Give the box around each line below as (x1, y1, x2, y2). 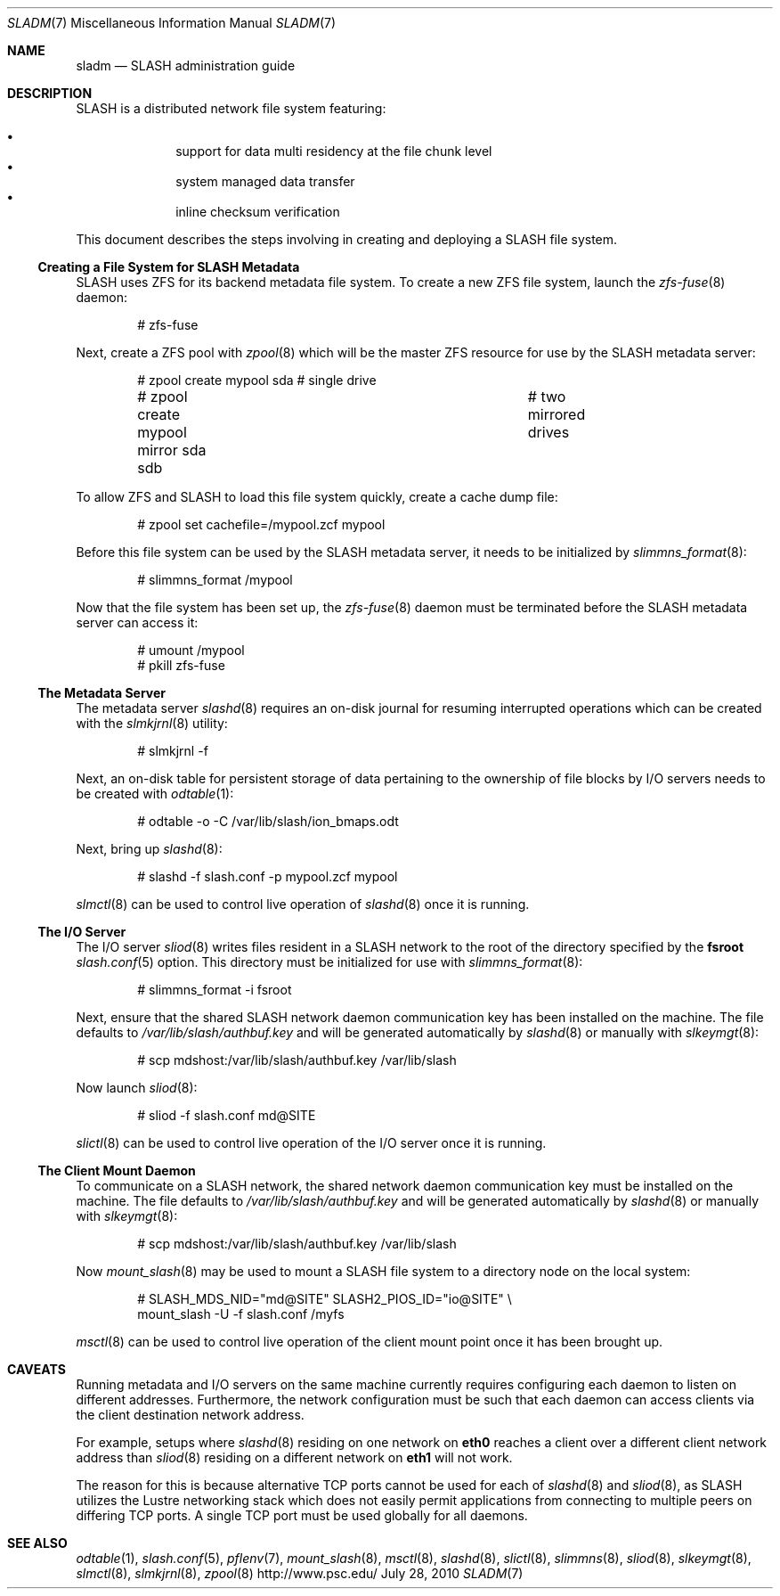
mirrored (527, 405, 586, 423)
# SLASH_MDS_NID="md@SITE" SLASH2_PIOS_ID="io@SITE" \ (137, 1291, 512, 1306)
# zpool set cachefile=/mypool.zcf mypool (137, 517, 386, 532)
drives (527, 423, 570, 441)
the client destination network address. (76, 1407, 305, 1422)
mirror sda (137, 441, 207, 459)
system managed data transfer (175, 174, 355, 189)
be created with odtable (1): (76, 786, 234, 801)
